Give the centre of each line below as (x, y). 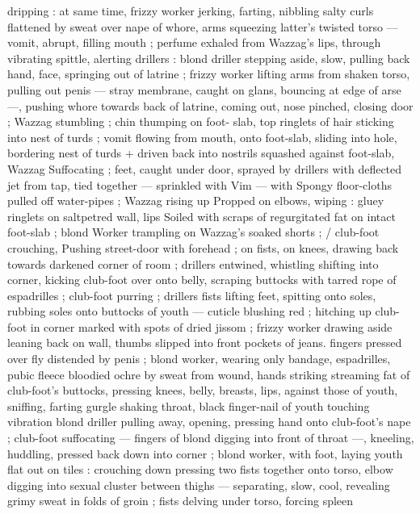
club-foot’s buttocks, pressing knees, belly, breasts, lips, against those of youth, (203, 390)
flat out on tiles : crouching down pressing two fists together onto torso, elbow (200, 469)
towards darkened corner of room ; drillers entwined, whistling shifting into (193, 263)
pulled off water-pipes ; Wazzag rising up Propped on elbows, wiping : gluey (196, 201)
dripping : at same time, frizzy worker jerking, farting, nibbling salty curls (191, 10)
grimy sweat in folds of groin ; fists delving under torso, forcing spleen (181, 501)
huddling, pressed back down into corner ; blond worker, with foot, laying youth (205, 453)
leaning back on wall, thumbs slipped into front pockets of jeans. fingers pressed (205, 343)
